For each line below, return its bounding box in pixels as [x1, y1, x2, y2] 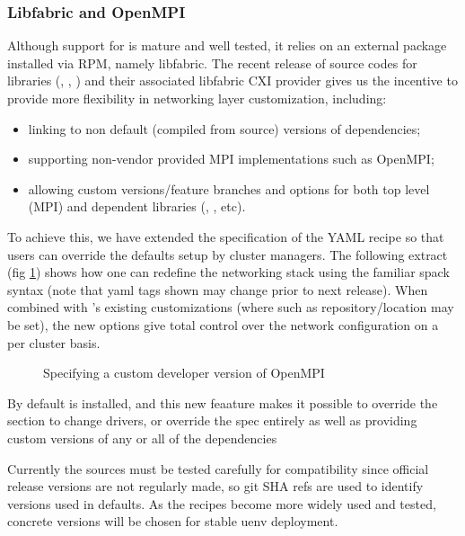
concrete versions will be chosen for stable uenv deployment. [7, 512, 338, 531]
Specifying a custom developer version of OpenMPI [43, 363, 325, 382]
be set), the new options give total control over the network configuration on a [7, 315, 439, 334]
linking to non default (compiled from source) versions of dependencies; [28, 119, 421, 138]
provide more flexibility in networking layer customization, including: [7, 89, 387, 107]
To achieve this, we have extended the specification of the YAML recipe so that [7, 227, 444, 246]
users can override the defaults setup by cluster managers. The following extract [7, 245, 448, 264]
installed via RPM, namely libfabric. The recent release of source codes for [7, 53, 417, 72]
